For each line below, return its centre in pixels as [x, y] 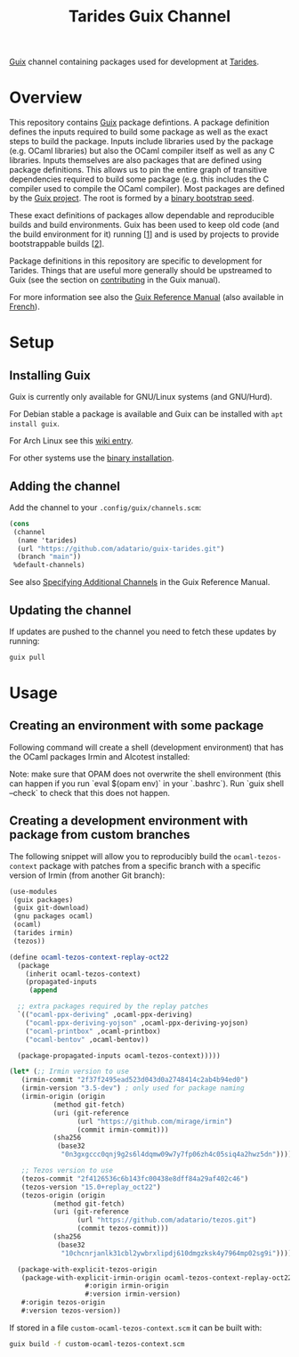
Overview [46, 98]
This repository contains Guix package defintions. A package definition [139, 123]
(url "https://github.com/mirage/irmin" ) [155, 1121]
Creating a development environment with [129, 821]
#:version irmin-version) [133, 1294]
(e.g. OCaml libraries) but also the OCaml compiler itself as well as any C [142, 151]
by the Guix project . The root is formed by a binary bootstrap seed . [132, 199]
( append [43, 990]
